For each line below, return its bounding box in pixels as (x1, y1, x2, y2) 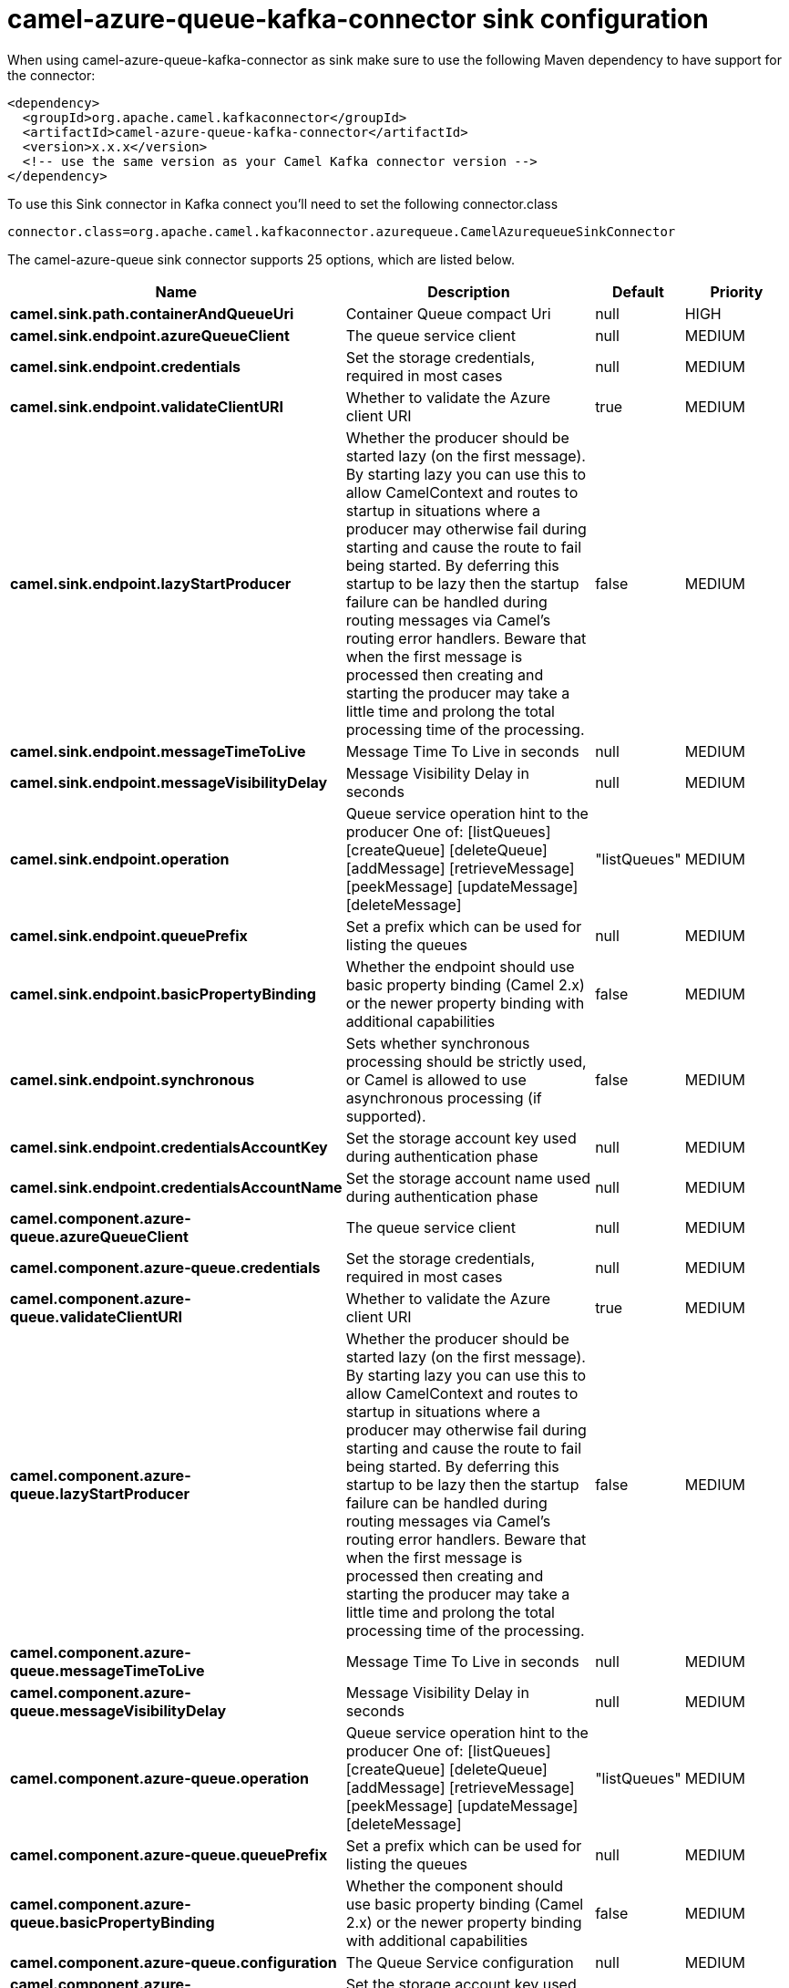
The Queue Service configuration (345, 1952, 574, 1972)
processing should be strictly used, (345, 1051, 587, 1071)
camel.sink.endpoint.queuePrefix (10, 926, 248, 945)
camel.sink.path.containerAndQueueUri (10, 304, 294, 323)
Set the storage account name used (345, 1168, 591, 1187)
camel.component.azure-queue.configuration (10, 1952, 337, 1972)
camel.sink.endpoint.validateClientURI (10, 397, 284, 416)
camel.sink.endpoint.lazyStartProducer (10, 574, 292, 593)
